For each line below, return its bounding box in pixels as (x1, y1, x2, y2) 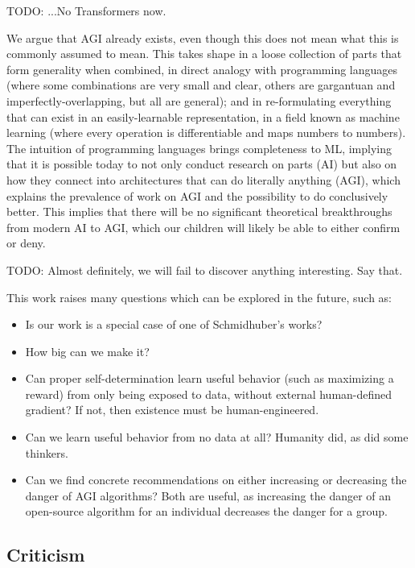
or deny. (6, 234, 46, 251)
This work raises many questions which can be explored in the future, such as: (6, 288, 392, 305)
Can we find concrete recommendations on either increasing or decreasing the (25, 471, 407, 488)
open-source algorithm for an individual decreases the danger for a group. (25, 503, 388, 520)
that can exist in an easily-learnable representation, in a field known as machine (6, 108, 400, 125)
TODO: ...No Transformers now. (6, 2, 166, 19)
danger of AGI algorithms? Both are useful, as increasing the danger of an (25, 487, 392, 504)
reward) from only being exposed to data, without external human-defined (25, 385, 392, 402)
